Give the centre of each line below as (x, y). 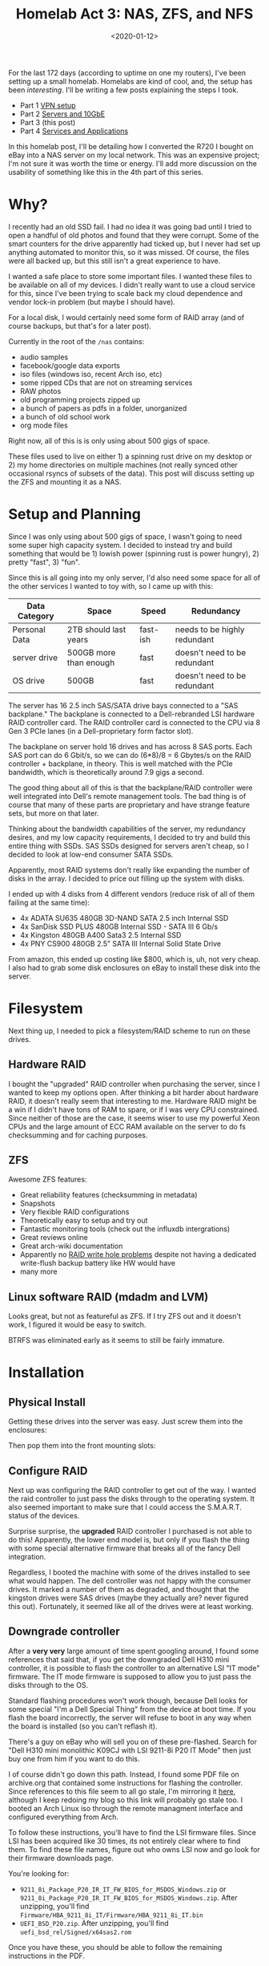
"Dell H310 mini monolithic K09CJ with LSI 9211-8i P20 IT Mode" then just (130, 1750)
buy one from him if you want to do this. (74, 1758)
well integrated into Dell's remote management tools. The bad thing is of (127, 796)
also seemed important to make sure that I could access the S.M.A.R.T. (125, 1507)
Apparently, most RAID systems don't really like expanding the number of (129, 869)
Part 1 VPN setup (48, 105)
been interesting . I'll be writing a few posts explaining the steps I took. (123, 90)
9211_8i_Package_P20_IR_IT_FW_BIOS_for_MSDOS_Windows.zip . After (128, 1897)
